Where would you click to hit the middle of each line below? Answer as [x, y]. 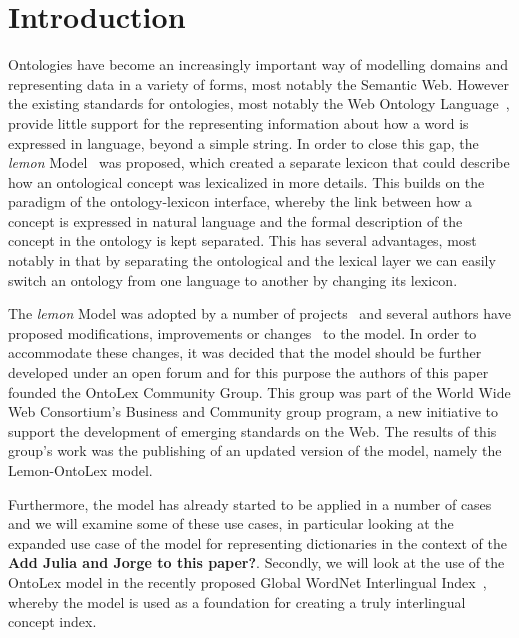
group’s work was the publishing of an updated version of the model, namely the [255, 450]
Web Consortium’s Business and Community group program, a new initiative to [253, 411]
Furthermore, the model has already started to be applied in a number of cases [250, 503]
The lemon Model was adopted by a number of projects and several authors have [259, 313]
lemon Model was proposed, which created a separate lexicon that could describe [259, 162]
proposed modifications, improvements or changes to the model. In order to [242, 332]
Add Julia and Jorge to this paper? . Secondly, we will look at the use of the [256, 562]
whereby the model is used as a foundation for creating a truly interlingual [237, 601]
